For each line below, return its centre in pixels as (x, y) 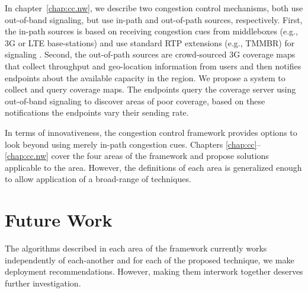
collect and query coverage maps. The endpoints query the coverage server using (150, 89)
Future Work (59, 220)
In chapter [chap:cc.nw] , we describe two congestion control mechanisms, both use (154, 8)
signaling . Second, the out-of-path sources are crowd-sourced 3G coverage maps (150, 54)
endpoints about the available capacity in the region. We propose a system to (145, 77)
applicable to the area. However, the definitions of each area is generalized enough (153, 167)
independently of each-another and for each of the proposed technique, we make (150, 259)
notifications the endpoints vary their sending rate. (97, 112)
